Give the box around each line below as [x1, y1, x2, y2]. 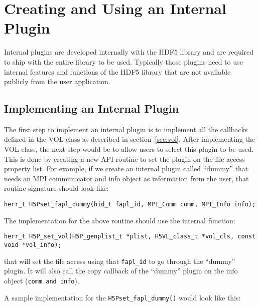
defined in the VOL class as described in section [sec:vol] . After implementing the [4, 134, 255, 144]
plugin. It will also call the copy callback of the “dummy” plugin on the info [4, 265, 238, 276]
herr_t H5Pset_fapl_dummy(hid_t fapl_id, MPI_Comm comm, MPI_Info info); [4, 201, 256, 208]
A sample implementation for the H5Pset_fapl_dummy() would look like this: [4, 292, 241, 302]
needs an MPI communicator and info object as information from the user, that [4, 173, 249, 183]
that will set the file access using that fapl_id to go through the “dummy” [4, 255, 235, 266]
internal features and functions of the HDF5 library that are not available [4, 66, 231, 77]
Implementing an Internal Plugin [4, 101, 179, 116]
